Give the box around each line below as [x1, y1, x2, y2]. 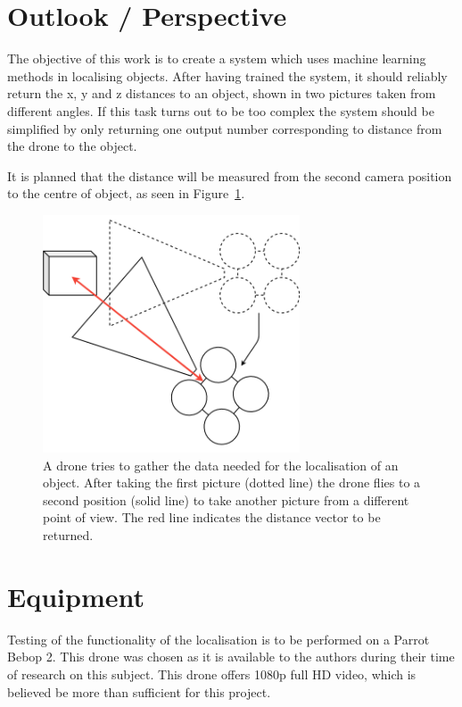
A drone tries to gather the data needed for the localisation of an [43, 455, 399, 474]
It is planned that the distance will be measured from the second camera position [7, 166, 452, 185]
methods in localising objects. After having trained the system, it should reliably [7, 66, 448, 85]
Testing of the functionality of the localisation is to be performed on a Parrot [7, 629, 430, 648]
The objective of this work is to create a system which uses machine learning [7, 49, 426, 68]
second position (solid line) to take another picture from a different [43, 490, 409, 509]
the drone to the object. [7, 137, 137, 155]
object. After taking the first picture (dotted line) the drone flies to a [43, 473, 421, 492]
